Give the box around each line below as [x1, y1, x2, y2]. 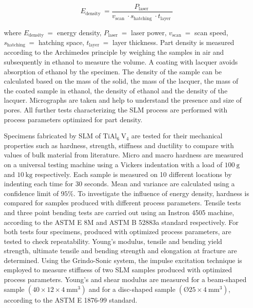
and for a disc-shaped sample [89, 284, 175, 294]
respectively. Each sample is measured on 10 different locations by [35, 169, 232, 179]
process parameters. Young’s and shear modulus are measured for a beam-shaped [4, 274, 247, 285]
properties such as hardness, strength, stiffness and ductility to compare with [4, 140, 234, 150]
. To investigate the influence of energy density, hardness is [73, 188, 249, 198]
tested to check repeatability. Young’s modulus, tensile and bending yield [4, 236, 222, 246]
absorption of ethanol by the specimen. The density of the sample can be [4, 66, 222, 76]
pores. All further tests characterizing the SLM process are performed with [4, 104, 228, 114]
